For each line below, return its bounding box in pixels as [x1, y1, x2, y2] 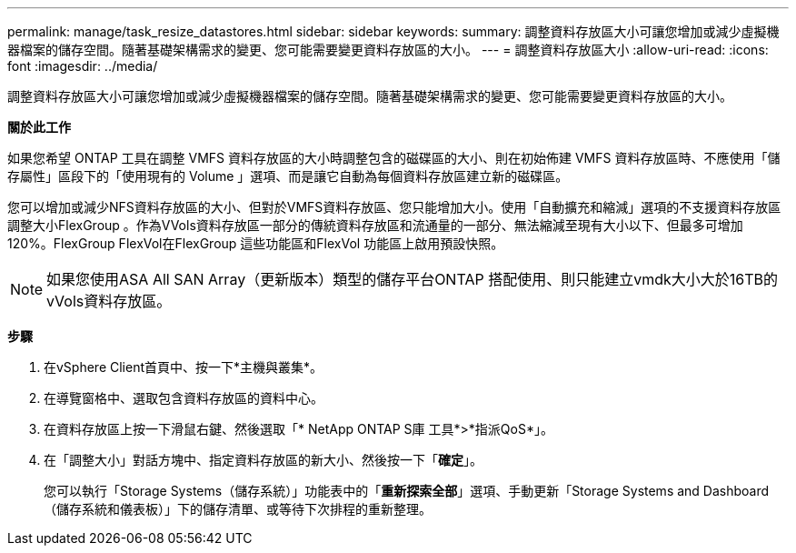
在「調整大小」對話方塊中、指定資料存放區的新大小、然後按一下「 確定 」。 [44, 452, 483, 468]
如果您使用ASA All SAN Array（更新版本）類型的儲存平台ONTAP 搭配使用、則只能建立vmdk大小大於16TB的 [46, 270, 778, 288]
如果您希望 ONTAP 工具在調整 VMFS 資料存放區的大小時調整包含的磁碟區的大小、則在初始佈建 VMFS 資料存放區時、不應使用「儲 [7, 150, 781, 166]
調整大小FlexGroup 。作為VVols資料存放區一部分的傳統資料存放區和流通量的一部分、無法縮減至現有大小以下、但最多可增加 [7, 217, 743, 233]
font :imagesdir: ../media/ [7, 58, 158, 74]
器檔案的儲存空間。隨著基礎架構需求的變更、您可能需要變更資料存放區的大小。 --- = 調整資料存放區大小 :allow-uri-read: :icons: [7, 42, 769, 57]
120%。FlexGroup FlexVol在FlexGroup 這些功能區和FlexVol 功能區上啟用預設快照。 [7, 236, 504, 251]
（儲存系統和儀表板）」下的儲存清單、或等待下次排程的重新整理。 [44, 501, 432, 517]
